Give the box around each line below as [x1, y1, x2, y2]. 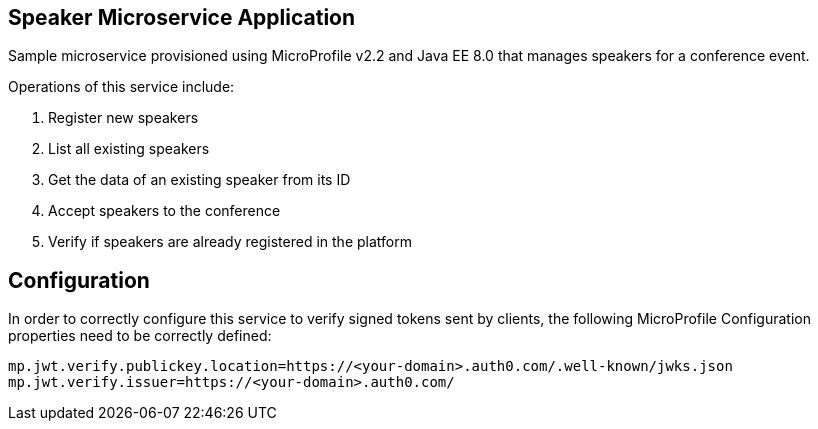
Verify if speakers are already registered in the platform [48, 233, 412, 251]
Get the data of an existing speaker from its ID [48, 171, 351, 189]
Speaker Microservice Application [8, 5, 356, 30]
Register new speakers [48, 109, 199, 127]
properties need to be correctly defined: [8, 327, 272, 345]
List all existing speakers [48, 140, 210, 158]
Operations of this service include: [8, 78, 235, 96]
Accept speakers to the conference [48, 202, 281, 220]
